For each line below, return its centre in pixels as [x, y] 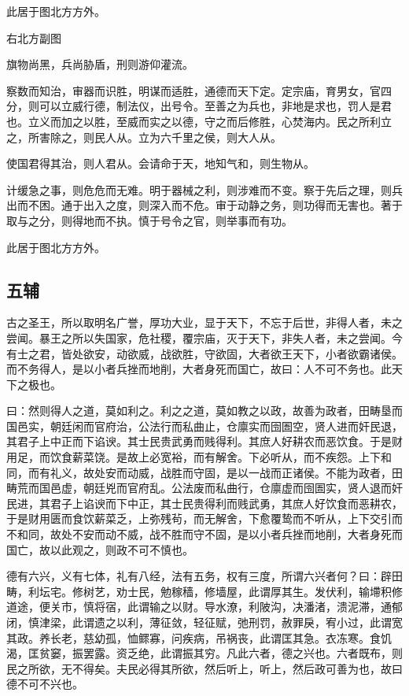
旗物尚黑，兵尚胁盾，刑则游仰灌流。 [100, 64]
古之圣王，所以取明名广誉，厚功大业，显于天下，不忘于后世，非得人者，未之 [204, 322]
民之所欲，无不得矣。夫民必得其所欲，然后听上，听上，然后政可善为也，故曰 [204, 668]
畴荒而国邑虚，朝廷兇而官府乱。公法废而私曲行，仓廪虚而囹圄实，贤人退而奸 [204, 488]
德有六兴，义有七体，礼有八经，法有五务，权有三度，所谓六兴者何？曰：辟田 [204, 576]
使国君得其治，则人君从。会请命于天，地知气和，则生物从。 [160, 163]
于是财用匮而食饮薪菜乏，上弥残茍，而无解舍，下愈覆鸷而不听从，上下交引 [199, 518]
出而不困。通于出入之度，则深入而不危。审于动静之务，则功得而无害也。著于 [204, 205]
